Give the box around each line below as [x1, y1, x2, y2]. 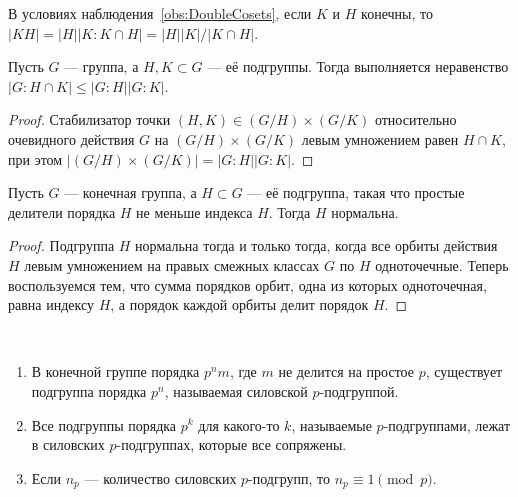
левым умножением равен [301, 128, 459, 149]
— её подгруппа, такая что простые [247, 182, 465, 203]
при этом [8, 148, 63, 169]
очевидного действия [8, 128, 135, 149]
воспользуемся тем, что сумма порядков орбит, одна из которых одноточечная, [8, 274, 487, 295]
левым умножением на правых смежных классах [24, 254, 320, 275]
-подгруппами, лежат [383, 414, 511, 435]
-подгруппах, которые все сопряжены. [116, 434, 347, 455]
